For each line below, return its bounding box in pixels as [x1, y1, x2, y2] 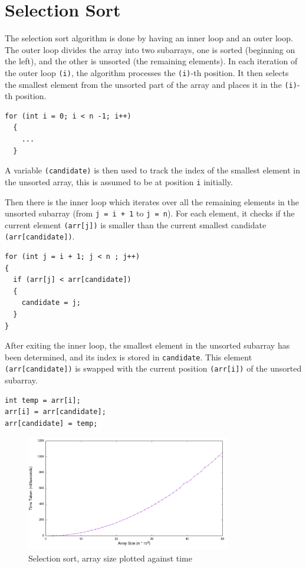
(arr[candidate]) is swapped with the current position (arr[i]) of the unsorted [5, 362, 302, 375]
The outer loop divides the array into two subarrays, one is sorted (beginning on [5, 43, 295, 55]
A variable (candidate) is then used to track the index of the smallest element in [5, 164, 301, 176]
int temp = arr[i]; [5, 396, 81, 405]
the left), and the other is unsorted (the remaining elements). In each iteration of [5, 55, 298, 67]
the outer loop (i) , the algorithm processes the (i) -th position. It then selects [5, 66, 289, 78]
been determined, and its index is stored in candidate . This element [5, 350, 252, 363]
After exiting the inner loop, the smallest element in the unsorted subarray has [5, 339, 290, 352]
